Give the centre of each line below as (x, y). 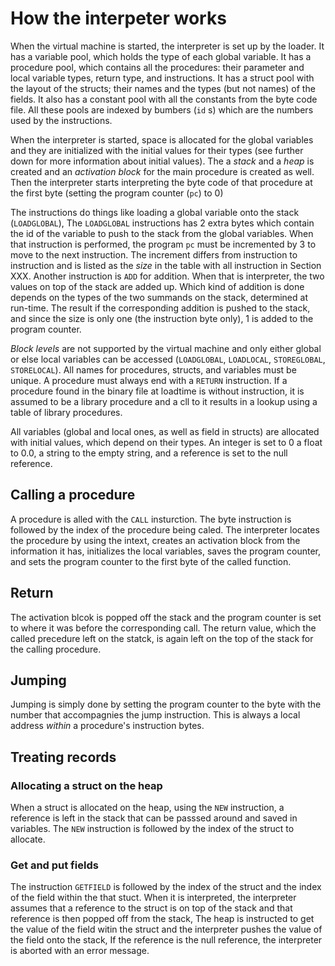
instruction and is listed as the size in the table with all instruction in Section (166, 265)
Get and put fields (54, 865)
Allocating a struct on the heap (86, 785)
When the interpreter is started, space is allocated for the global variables (162, 139)
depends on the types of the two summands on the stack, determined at (159, 297)
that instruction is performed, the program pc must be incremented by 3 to (163, 244)
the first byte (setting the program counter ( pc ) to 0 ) (117, 193)
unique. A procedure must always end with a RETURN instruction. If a (149, 380)
